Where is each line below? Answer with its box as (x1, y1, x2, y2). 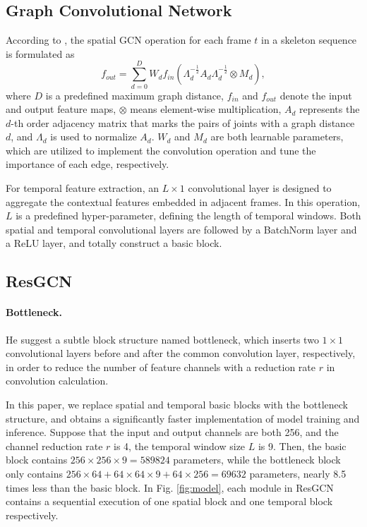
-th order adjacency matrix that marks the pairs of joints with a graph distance (11, 115, 355, 130)
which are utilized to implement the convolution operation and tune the (6, 143, 316, 157)
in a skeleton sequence (261, 32, 357, 47)
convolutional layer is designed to (188, 181, 332, 195)
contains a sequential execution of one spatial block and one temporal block (6, 494, 333, 509)
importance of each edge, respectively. (6, 157, 169, 171)
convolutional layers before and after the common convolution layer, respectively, (6, 346, 356, 361)
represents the (299, 102, 360, 116)
